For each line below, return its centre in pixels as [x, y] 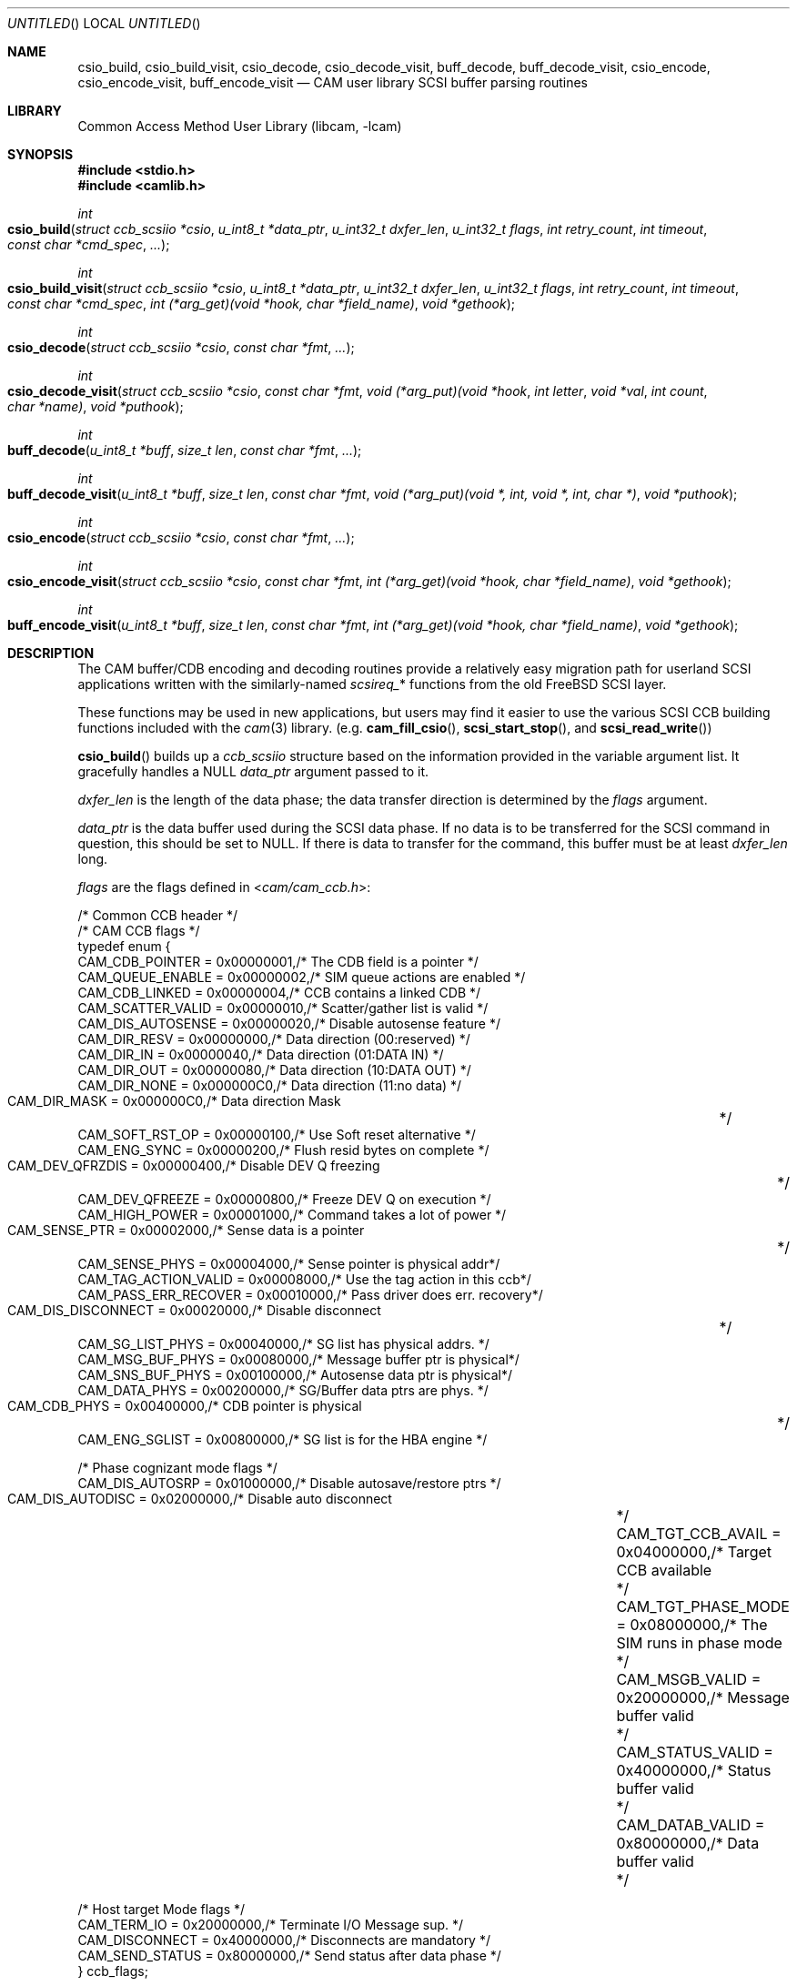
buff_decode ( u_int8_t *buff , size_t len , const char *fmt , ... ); [185, 450]
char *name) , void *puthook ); [96, 406]
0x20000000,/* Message [703, 1697]
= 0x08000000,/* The [692, 1625]
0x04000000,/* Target [694, 1552]
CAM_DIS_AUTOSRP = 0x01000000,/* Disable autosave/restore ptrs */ [289, 1483]
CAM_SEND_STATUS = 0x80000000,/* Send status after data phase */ [289, 1956]
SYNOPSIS [40, 154]
